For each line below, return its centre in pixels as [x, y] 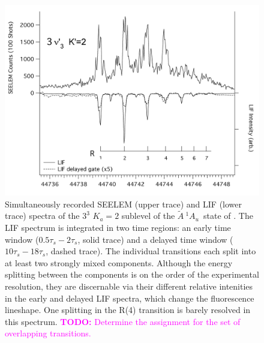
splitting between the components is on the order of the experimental [132, 274]
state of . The [228, 216]
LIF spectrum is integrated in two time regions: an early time [118, 227]
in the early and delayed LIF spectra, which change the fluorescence [130, 298]
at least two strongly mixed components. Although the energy [119, 262]
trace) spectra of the [42, 216]
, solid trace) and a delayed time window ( [155, 239]
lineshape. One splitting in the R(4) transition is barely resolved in [128, 310]
